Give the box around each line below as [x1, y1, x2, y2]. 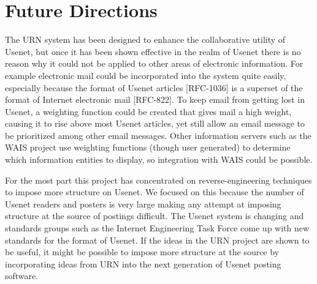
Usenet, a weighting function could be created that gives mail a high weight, [5, 105, 292, 118]
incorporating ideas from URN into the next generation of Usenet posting [5, 257, 281, 270]
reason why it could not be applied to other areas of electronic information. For [5, 57, 304, 70]
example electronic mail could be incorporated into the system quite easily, [5, 69, 286, 81]
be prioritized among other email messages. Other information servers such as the [5, 129, 311, 141]
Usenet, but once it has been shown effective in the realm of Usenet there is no [5, 45, 301, 58]
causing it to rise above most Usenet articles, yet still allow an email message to [5, 117, 305, 130]
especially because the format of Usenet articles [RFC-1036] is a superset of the [5, 81, 303, 94]
